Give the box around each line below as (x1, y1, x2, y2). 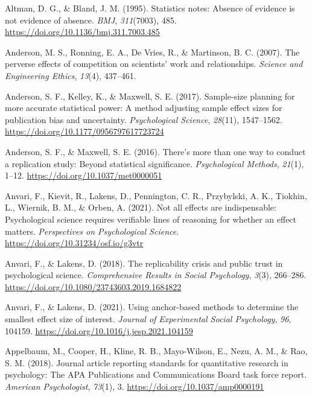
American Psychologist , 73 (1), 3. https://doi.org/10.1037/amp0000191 (5, 380, 264, 393)
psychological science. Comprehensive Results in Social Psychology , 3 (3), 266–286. (5, 268, 307, 281)
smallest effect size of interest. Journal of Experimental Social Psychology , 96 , (5, 313, 291, 325)
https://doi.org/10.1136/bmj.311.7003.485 (5, 25, 160, 38)
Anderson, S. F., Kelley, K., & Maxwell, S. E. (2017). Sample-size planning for (5, 89, 295, 102)
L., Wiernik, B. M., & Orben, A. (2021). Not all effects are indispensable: (5, 201, 276, 214)
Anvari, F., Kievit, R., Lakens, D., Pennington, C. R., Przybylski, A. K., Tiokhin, (5, 189, 307, 202)
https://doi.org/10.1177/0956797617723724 (5, 125, 164, 138)
